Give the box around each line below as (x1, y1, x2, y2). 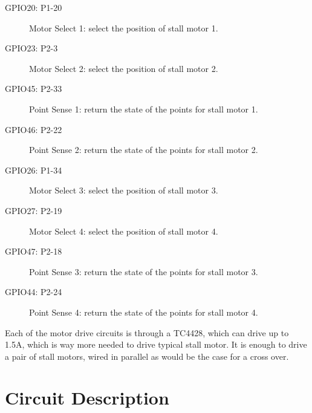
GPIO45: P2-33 (5, 82, 62, 95)
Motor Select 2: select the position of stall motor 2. (29, 62, 218, 74)
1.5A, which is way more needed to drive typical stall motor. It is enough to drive (5, 338, 307, 351)
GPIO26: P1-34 (5, 163, 62, 176)
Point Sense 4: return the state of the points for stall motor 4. (29, 305, 258, 318)
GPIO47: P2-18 (5, 245, 62, 258)
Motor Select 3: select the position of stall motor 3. (29, 184, 218, 197)
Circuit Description (5, 385, 169, 410)
